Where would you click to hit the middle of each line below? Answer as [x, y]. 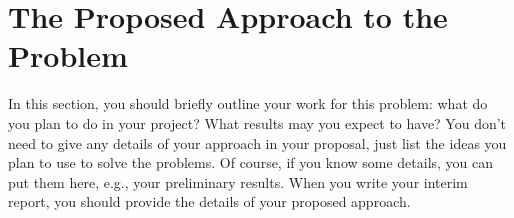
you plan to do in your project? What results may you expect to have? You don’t [257, 122]
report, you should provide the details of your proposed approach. [209, 201]
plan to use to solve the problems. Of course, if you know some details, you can [251, 162]
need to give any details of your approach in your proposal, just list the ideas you [257, 142]
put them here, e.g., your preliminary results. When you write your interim [238, 181]
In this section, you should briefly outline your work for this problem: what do [248, 103]
